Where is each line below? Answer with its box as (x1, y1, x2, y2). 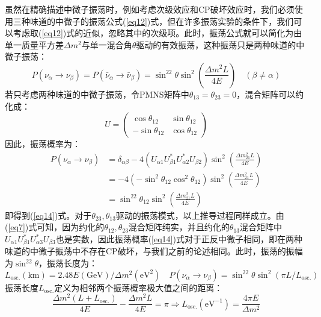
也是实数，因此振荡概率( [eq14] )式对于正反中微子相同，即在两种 (55, 233, 302, 245)
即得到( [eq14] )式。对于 (5, 209, 92, 221)
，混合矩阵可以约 (236, 87, 304, 100)
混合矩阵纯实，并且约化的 (128, 221, 230, 233)
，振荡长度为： (38, 257, 98, 269)
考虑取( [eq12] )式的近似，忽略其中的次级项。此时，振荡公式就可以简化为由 (13, 27, 302, 39)
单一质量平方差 (5, 38, 64, 51)
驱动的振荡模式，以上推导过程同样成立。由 (115, 209, 284, 221)
